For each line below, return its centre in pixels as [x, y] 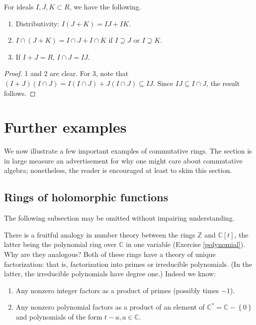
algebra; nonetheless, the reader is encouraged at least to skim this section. [118, 170]
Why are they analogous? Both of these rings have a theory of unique [110, 254]
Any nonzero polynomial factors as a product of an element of [110, 307]
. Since [163, 83]
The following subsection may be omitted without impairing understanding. [119, 218]
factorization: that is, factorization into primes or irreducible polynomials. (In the [128, 264]
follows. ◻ [20, 93]
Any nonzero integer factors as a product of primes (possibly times [117, 290]
